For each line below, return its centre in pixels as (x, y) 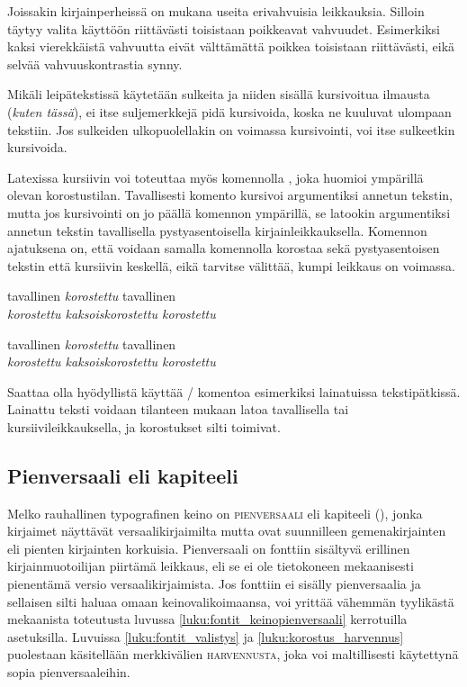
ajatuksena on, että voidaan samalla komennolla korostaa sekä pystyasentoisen (224, 248)
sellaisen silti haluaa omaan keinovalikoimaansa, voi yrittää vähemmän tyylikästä (231, 601)
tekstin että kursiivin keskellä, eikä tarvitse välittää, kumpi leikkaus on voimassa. (232, 265)
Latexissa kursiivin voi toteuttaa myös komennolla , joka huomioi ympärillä (216, 177)
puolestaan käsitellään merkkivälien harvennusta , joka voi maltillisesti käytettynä (233, 654)
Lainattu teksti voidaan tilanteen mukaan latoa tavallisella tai (178, 409)
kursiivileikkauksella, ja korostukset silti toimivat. (144, 426)
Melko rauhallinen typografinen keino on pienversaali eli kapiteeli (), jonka (215, 513)
